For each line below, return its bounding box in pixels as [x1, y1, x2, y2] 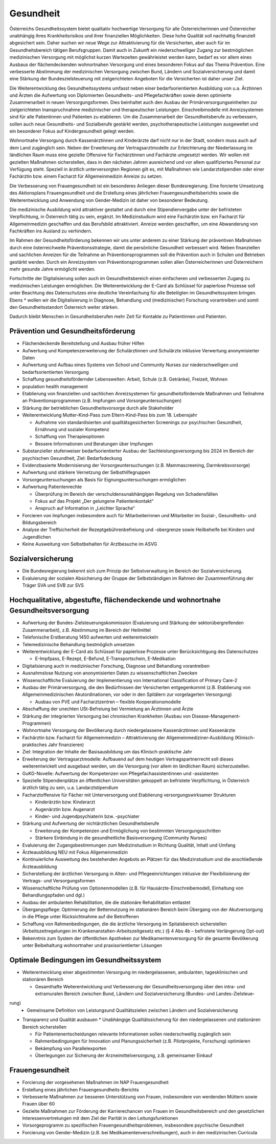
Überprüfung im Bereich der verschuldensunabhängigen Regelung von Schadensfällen [35, 491, 218, 497]
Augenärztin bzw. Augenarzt [35, 806, 95, 812]
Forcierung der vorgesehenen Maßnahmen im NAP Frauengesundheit [22, 1079, 169, 1086]
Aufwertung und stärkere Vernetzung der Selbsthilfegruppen [22, 469, 151, 476]
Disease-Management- [192, 713, 241, 719]
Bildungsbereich [22, 520, 57, 526]
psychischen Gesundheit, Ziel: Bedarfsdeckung [22, 455, 122, 461]
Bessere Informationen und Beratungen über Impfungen [35, 440, 153, 447]
